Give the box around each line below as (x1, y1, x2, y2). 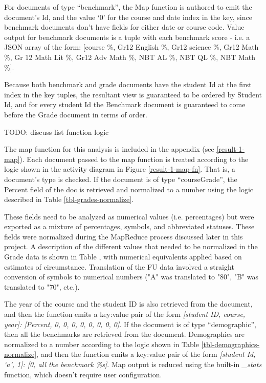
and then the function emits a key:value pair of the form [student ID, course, (4, 309, 246, 319)
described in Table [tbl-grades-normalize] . (4, 194, 134, 205)
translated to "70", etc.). (4, 281, 80, 292)
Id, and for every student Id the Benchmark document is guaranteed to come (4, 99, 246, 110)
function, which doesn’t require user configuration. (4, 369, 162, 379)
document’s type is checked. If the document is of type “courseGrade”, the (4, 173, 237, 184)
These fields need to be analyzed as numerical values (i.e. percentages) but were (4, 211, 254, 221)
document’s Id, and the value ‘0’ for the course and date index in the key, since (4, 11, 252, 22)
